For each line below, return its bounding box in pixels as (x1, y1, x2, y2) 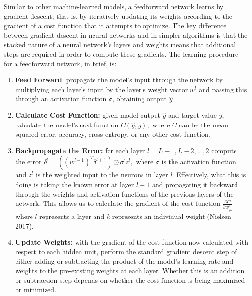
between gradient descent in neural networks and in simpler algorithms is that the (4, 30, 248, 40)
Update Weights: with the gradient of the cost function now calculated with (15, 237, 248, 247)
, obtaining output (112, 93, 167, 104)
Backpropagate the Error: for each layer (15, 145, 145, 155)
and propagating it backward (152, 179, 238, 189)
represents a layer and (39, 211, 105, 221)
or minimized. (15, 284, 56, 295)
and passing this (199, 84, 247, 94)
